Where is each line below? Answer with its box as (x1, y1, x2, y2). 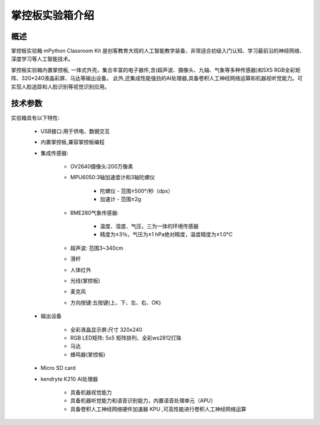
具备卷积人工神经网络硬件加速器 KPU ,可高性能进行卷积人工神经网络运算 (70, 405, 247, 413)
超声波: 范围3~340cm (70, 244, 124, 252)
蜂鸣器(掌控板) (70, 351, 106, 358)
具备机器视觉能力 (70, 389, 112, 396)
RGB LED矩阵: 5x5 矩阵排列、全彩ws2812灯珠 (70, 334, 182, 341)
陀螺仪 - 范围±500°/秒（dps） (100, 187, 174, 194)
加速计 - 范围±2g (100, 196, 142, 203)
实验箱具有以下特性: (11, 114, 60, 121)
